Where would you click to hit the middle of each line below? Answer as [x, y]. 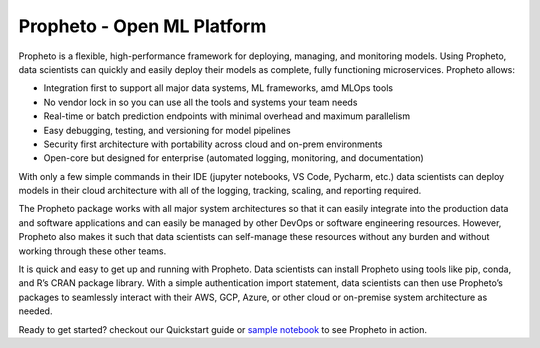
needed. [35, 311]
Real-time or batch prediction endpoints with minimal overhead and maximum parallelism [227, 116]
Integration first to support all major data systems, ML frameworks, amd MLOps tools [218, 88]
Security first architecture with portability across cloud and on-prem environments [213, 144]
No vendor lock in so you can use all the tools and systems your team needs [200, 102]
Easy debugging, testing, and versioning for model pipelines [167, 130]
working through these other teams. [92, 251]
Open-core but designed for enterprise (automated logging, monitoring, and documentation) [233, 158]
